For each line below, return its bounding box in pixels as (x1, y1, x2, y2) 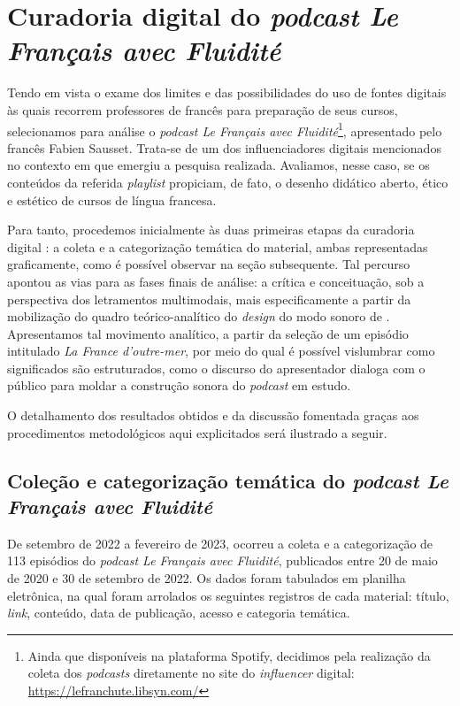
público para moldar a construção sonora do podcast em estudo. (7, 376, 351, 395)
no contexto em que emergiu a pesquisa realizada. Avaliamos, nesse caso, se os (7, 156, 430, 174)
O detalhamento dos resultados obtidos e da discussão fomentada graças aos (7, 406, 419, 425)
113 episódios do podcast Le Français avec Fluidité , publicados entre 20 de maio (7, 551, 438, 570)
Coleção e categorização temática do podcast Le (7, 466, 448, 494)
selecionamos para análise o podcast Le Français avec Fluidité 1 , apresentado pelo (7, 119, 442, 140)
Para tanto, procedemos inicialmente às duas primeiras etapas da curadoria (7, 220, 415, 239)
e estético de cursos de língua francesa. (7, 190, 217, 209)
